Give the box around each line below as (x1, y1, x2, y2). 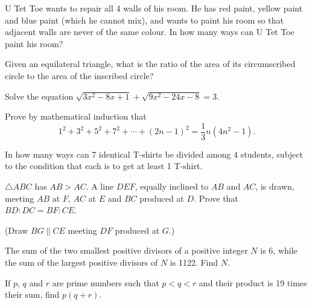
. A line (86, 180, 114, 192)
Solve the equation (5, 89, 74, 102)
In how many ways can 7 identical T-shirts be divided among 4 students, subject (5, 147, 303, 160)
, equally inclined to (135, 180, 209, 192)
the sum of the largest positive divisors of (5, 255, 158, 268)
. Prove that (194, 191, 238, 204)
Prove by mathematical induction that (5, 110, 147, 123)
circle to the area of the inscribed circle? (5, 69, 154, 82)
